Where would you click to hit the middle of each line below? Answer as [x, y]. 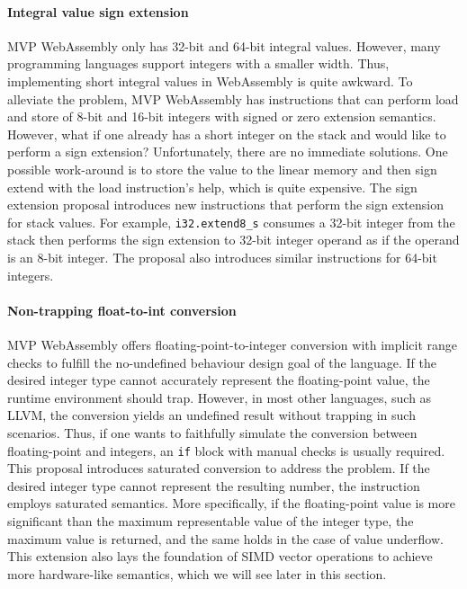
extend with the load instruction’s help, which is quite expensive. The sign [212, 187]
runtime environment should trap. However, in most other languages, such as [220, 397]
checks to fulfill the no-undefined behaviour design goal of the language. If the [222, 362]
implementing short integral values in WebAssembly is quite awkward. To [210, 80]
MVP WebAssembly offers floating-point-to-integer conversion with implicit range [232, 344]
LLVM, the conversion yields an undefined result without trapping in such [211, 415]
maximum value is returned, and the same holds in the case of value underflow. [225, 538]
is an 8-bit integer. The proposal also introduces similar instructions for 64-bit [222, 257]
